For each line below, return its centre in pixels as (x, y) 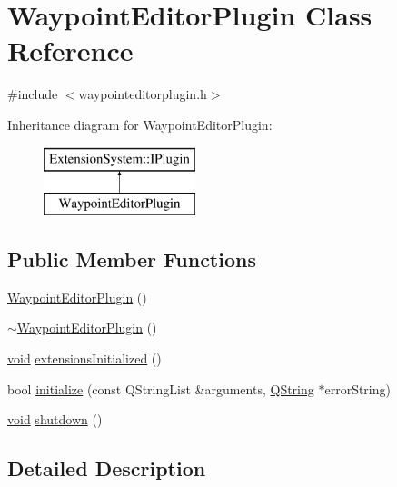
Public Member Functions (132, 259)
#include (33, 94)
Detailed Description (107, 468)
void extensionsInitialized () (84, 358)
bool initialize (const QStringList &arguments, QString (161, 388)
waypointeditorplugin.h (143, 94)
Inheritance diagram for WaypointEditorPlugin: (140, 124)
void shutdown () (55, 419)
